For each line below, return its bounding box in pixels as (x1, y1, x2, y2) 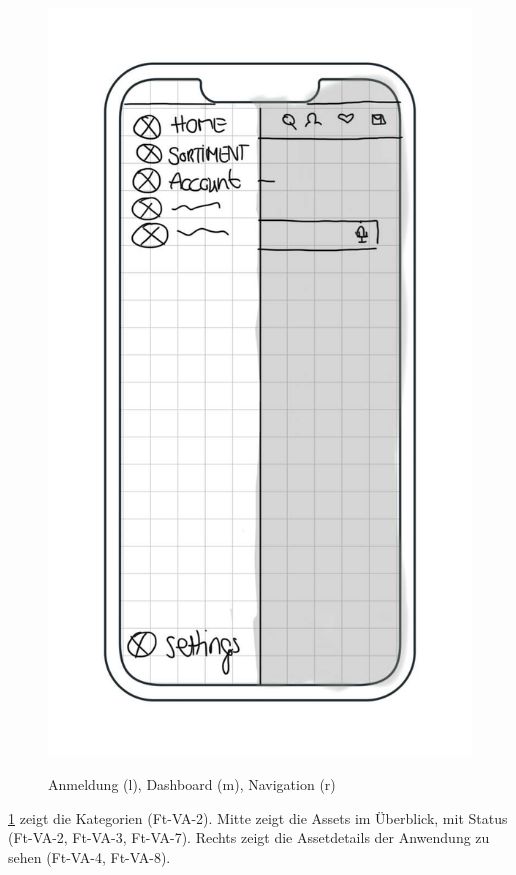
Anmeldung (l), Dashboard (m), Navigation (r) (48, 774, 336, 795)
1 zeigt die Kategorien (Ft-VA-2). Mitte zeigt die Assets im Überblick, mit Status (8, 807, 508, 828)
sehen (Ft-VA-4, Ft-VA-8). (8, 846, 171, 867)
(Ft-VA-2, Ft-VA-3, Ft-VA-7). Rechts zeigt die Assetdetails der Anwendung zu (8, 827, 490, 848)
